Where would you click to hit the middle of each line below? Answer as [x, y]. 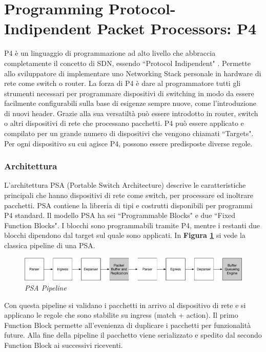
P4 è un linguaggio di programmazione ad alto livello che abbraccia [110, 53]
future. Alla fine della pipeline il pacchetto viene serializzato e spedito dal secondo [133, 335]
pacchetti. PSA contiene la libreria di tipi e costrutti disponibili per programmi [128, 205]
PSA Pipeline [46, 288]
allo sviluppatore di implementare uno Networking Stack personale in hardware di [133, 73]
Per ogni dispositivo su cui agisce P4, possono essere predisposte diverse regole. [128, 143]
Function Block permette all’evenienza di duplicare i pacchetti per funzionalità [128, 325]
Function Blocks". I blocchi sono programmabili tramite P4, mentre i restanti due [132, 225]
